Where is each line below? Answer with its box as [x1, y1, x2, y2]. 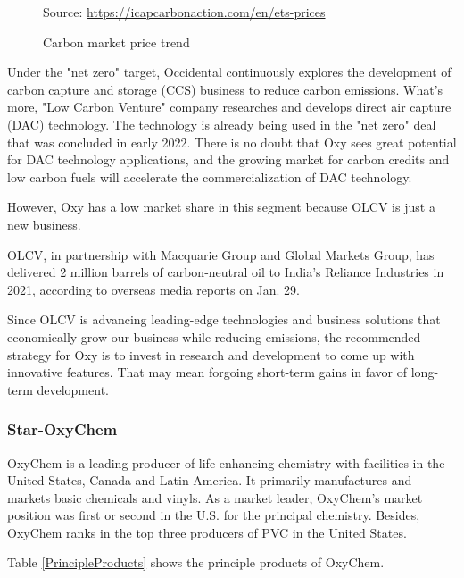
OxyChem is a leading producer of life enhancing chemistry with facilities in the [7, 453, 445, 472]
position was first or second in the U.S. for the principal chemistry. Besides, [7, 506, 420, 524]
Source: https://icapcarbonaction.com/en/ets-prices [43, 3, 326, 21]
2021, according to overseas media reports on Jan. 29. [7, 280, 301, 298]
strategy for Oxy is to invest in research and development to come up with [7, 345, 415, 364]
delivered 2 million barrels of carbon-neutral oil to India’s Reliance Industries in [7, 263, 444, 281]
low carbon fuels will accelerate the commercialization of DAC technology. [7, 167, 412, 186]
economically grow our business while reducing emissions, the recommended [7, 327, 421, 346]
